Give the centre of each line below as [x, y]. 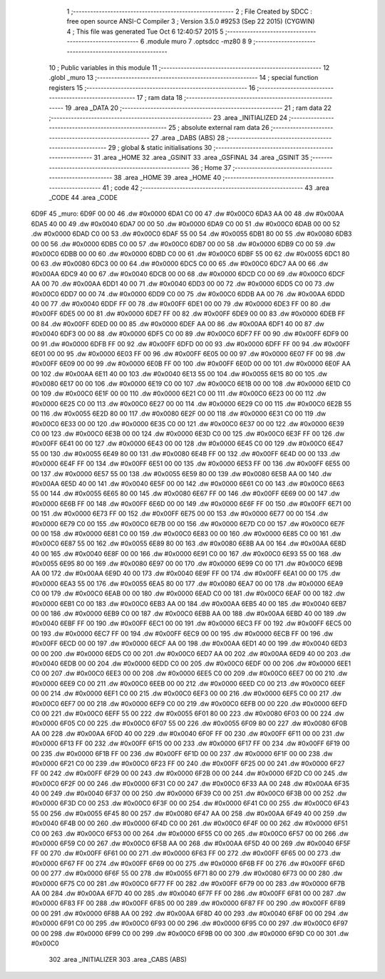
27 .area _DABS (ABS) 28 [188, 137]
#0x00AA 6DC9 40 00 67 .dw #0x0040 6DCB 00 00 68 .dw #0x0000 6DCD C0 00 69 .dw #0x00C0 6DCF [188, 273]
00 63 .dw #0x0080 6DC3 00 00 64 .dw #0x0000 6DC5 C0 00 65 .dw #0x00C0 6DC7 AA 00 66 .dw [180, 263]
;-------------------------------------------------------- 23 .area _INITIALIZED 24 [168, 117]
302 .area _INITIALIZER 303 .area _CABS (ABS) [118, 960]
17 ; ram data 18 [160, 98]
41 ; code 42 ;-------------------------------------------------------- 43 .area [216, 187]
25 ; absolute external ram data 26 [219, 128]
